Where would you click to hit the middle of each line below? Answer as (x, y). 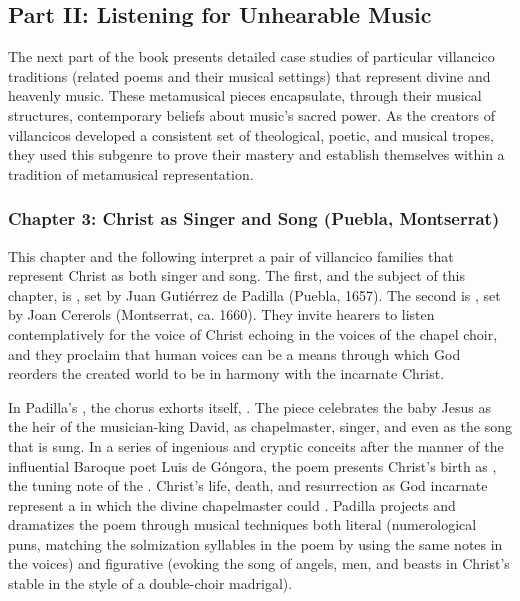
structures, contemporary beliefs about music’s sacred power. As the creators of (252, 114)
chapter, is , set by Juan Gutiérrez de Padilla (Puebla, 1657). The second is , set (254, 294)
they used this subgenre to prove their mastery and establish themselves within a (256, 154)
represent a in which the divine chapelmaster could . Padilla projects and (232, 504)
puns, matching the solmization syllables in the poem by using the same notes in (255, 543)
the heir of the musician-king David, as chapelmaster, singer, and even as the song (260, 426)
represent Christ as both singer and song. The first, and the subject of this (236, 275)
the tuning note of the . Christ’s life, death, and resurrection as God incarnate (248, 485)
